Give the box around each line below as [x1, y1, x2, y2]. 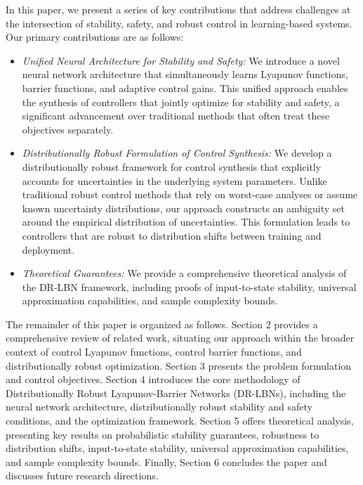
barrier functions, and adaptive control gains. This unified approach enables [22, 80, 348, 95]
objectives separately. [22, 122, 114, 136]
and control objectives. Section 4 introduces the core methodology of [6, 372, 301, 387]
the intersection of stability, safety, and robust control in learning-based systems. [6, 15, 352, 30]
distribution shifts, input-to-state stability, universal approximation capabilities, [6, 441, 349, 455]
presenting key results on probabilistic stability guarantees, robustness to [6, 427, 319, 441]
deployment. [22, 242, 75, 257]
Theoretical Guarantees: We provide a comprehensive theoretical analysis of [22, 266, 347, 280]
